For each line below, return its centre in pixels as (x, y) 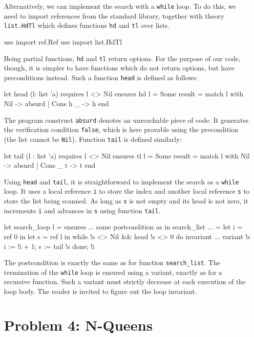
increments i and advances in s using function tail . (82, 210)
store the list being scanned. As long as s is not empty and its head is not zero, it (126, 201)
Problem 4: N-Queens (78, 325)
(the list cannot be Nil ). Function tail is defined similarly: (93, 139)
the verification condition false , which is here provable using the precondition (121, 129)
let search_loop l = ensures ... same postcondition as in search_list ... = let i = (123, 227)
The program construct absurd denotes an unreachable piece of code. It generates (126, 120)
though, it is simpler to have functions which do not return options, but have (119, 68)
